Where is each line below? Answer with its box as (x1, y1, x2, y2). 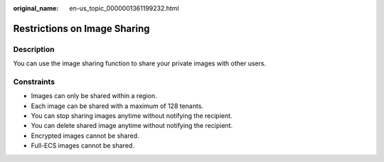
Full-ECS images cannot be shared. (31, 141, 134, 150)
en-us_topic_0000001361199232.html (69, 4, 179, 12)
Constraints (13, 77, 55, 87)
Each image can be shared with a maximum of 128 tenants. (31, 102, 204, 110)
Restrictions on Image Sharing (13, 22, 150, 35)
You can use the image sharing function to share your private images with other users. (13, 59, 267, 67)
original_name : (13, 4, 59, 12)
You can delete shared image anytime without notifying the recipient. (31, 121, 233, 130)
